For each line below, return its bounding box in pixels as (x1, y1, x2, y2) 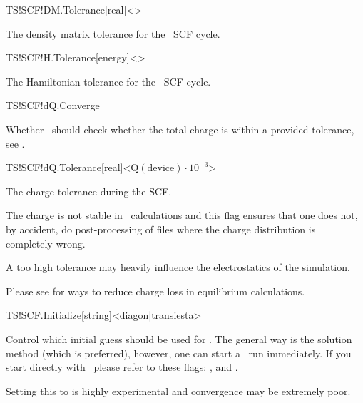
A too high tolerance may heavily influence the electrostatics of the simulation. (6, 260, 350, 275)
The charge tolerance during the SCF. (6, 183, 172, 198)
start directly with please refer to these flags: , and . (6, 359, 238, 374)
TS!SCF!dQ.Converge (6, 98, 100, 113)
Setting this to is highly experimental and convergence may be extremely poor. (6, 383, 351, 398)
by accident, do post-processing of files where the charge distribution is (6, 221, 316, 236)
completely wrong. (6, 235, 86, 250)
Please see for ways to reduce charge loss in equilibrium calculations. (6, 283, 305, 298)
